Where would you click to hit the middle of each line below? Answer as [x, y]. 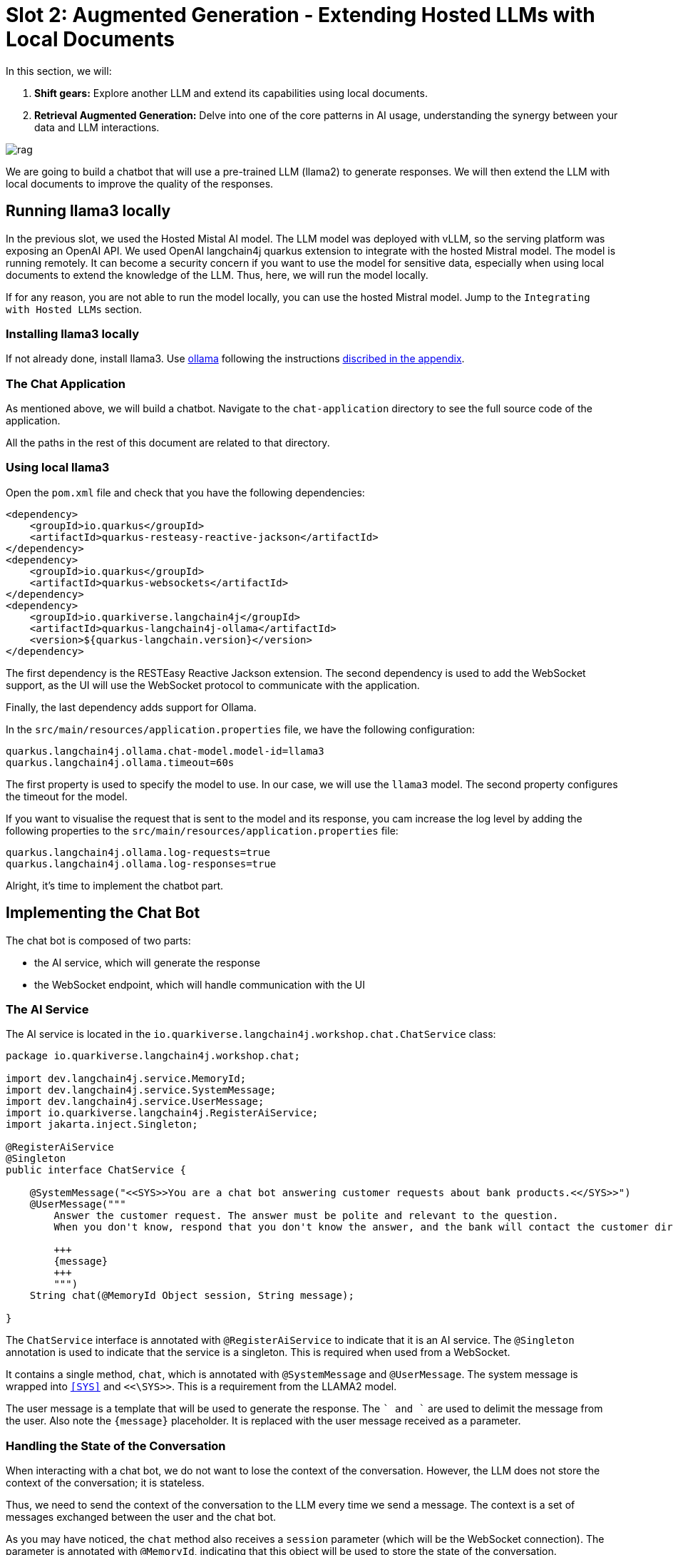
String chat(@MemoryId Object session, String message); [192, 1296]
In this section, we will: [59, 71]
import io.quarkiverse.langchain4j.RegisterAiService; [162, 1113]
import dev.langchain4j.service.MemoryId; [126, 1079]
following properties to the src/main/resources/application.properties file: [202, 830]
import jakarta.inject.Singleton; [102, 1125]
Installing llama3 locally [73, 333]
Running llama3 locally [88, 211]
